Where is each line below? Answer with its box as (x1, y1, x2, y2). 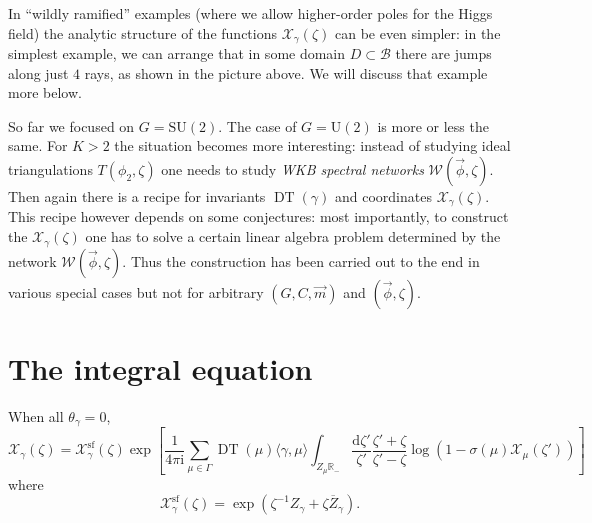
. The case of (218, 115, 297, 136)
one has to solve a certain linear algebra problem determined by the (85, 226, 501, 247)
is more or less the (377, 115, 489, 136)
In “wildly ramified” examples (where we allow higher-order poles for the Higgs (8, 3, 493, 23)
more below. (8, 82, 82, 103)
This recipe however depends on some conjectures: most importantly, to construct (8, 206, 509, 227)
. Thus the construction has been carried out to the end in (122, 250, 480, 271)
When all (8, 405, 64, 426)
